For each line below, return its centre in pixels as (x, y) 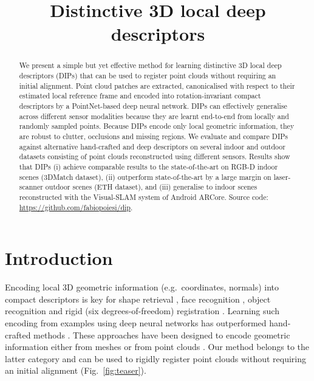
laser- (282, 177)
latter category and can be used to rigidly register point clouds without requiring (155, 358)
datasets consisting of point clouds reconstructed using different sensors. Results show (155, 156)
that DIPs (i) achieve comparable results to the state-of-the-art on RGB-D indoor (148, 166)
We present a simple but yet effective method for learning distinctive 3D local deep (150, 65)
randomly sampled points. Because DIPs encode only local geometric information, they (157, 126)
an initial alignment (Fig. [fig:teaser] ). (76, 370)
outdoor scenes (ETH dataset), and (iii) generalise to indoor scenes (151, 187)
